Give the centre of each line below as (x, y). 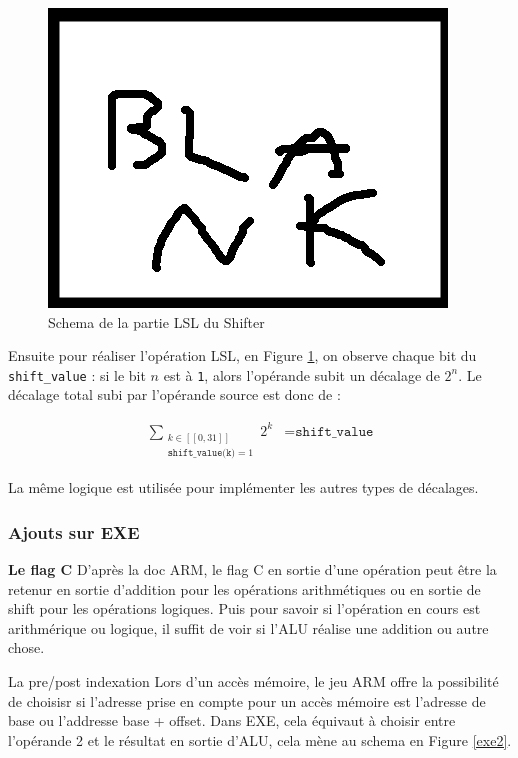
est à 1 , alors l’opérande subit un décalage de (301, 374)
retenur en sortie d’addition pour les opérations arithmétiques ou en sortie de (244, 588)
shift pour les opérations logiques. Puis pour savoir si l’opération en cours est (244, 608)
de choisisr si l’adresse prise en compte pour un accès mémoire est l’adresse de (247, 700)
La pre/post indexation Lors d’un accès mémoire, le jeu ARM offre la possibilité (253, 680)
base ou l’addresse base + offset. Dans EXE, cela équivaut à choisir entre (232, 720)
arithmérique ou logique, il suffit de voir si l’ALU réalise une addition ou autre (248, 627)
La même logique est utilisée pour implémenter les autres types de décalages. (243, 487)
